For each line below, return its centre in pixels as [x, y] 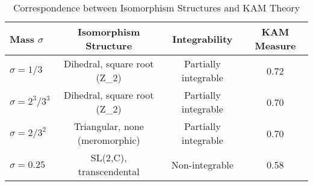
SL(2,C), [109, 157]
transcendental [109, 171]
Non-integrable [202, 164]
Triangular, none [109, 126]
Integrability [203, 39]
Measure [275, 45]
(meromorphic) [109, 140]
